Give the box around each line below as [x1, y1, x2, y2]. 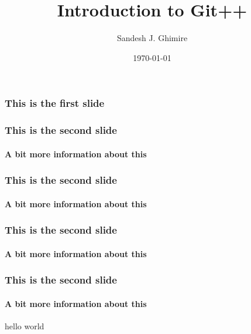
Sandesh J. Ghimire [116, 32, 188, 44]
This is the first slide [5, 96, 105, 110]
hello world [5, 319, 44, 332]
